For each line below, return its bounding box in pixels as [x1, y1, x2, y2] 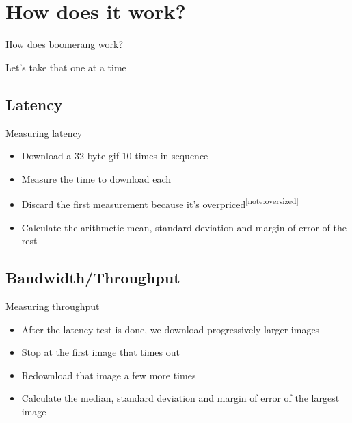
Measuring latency [5, 125, 83, 140]
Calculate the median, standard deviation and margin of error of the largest [21, 391, 340, 405]
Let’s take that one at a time [5, 60, 126, 74]
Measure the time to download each [21, 171, 172, 185]
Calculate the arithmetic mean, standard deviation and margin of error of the [21, 220, 347, 234]
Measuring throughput [5, 298, 100, 313]
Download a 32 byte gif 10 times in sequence [21, 149, 208, 163]
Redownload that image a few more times [21, 368, 196, 382]
